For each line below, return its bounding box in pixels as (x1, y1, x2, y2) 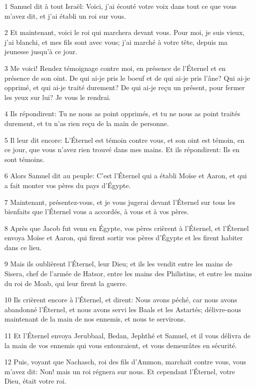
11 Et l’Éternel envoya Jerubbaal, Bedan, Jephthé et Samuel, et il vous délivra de (4, 330, 251, 341)
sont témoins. (4, 154, 45, 164)
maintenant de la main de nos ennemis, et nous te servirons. (4, 314, 186, 324)
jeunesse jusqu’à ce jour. (4, 46, 78, 57)
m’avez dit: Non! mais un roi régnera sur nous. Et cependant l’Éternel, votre (4, 366, 235, 376)
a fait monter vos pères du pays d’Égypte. (4, 180, 131, 190)
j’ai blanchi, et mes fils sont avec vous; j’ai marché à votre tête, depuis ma (4, 36, 228, 47)
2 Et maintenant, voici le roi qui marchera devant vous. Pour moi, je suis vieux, (4, 27, 245, 37)
